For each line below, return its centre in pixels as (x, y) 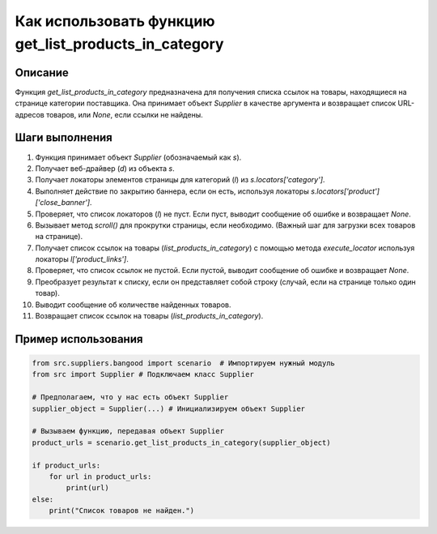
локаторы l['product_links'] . (82, 259)
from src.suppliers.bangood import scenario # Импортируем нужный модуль (184, 363)
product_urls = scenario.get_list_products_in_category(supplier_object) (181, 442)
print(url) (87, 488)
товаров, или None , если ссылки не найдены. (124, 114)
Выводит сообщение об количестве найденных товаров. (133, 305)
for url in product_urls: (100, 476)
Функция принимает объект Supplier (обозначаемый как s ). (138, 157)
